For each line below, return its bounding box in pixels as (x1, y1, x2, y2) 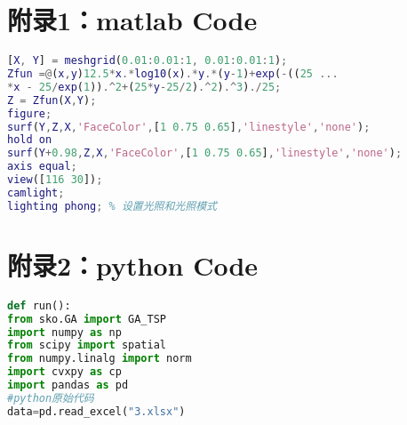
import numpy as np (7, 325, 122, 339)
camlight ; (7, 186, 65, 199)
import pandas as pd (7, 379, 129, 391)
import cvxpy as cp (7, 365, 122, 379)
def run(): (7, 299, 71, 312)
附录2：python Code (7, 246, 259, 283)
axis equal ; (7, 160, 77, 173)
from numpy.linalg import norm (7, 352, 192, 365)
